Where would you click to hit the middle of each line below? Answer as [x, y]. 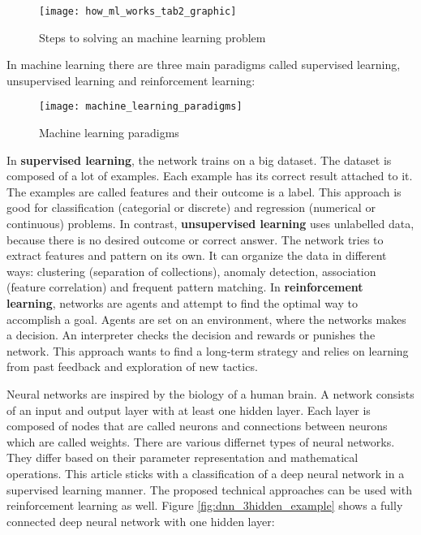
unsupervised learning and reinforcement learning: [131, 80]
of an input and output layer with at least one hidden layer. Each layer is [189, 410]
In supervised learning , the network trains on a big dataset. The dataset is [199, 160]
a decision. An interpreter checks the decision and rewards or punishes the [191, 335]
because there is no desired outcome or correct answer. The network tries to [195, 239]
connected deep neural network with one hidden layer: [141, 521]
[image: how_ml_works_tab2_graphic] [138, 11]
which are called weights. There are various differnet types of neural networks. [201, 441]
